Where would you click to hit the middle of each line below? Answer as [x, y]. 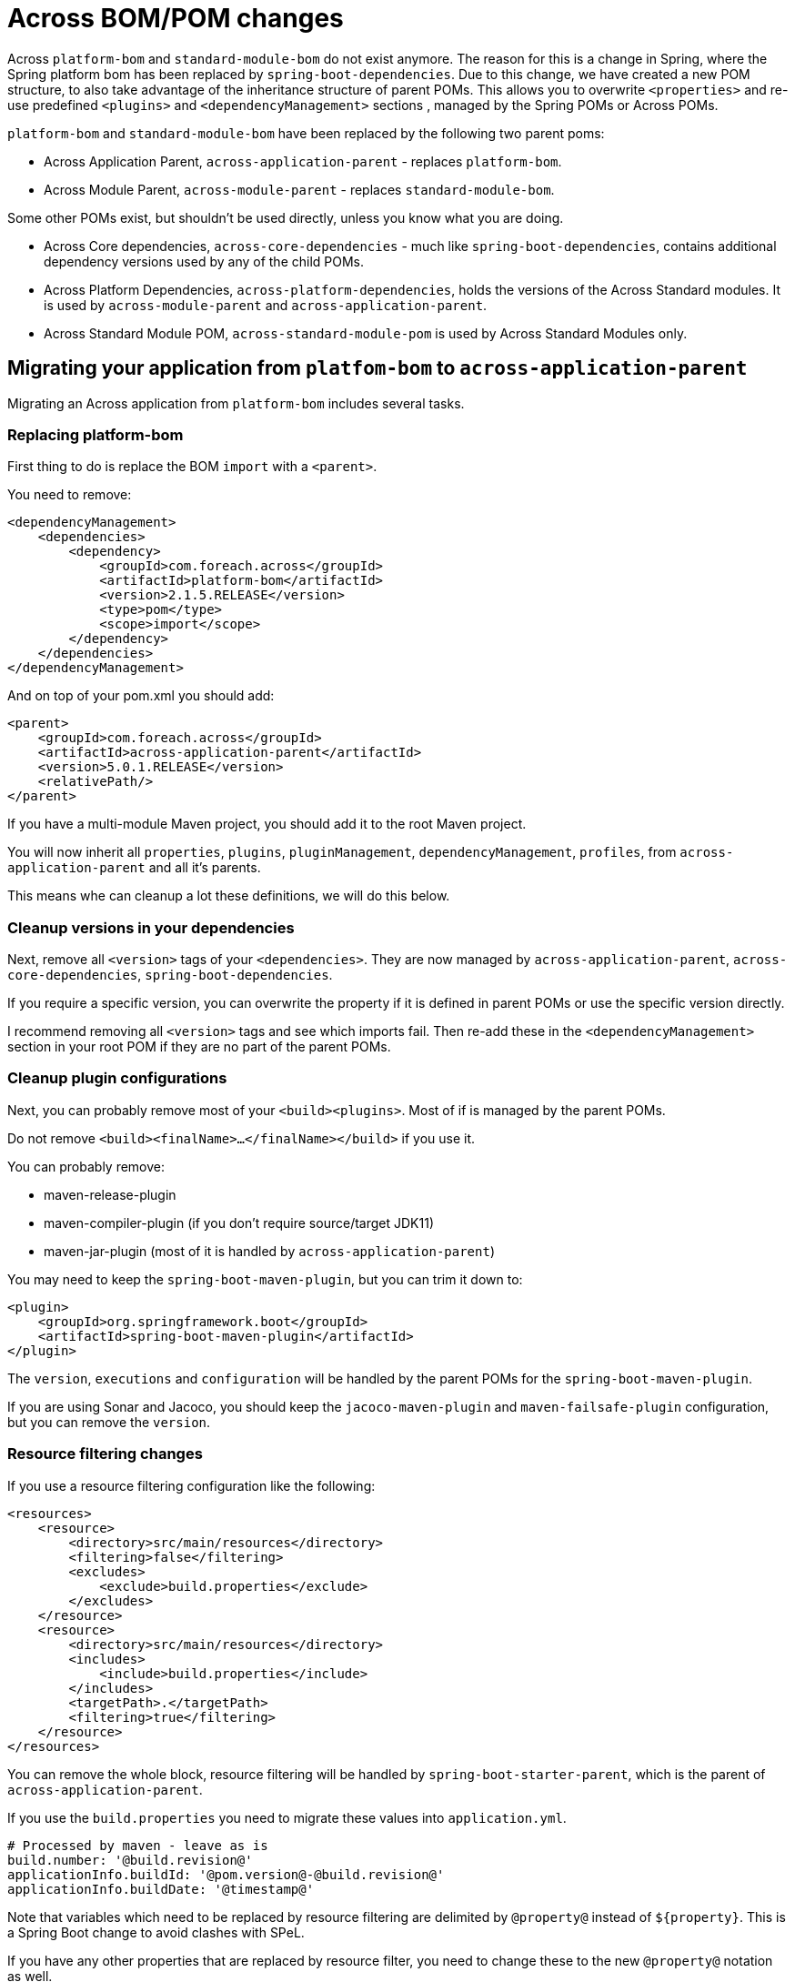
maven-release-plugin [110, 1194]
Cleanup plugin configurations [117, 1078]
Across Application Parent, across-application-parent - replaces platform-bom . [303, 161]
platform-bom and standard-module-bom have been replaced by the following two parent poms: [306, 133]
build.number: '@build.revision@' [130, 1860]
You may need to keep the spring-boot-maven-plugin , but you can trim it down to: [265, 1279]
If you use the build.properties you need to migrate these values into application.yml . [287, 1817]
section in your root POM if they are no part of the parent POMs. [199, 1047]
